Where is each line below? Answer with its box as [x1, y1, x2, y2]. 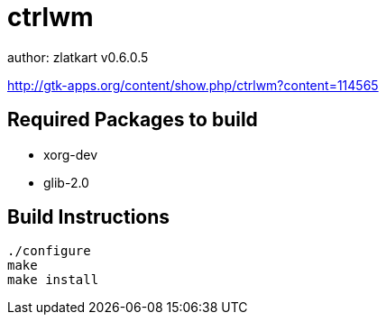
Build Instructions [7, 206, 170, 229]
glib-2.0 [43, 174, 89, 190]
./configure [7, 244, 91, 259]
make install [7, 272, 99, 288]
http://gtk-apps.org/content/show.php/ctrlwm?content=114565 [7, 77, 379, 93]
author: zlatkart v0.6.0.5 [7, 49, 149, 65]
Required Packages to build [7, 108, 258, 132]
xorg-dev [43, 146, 98, 162]
